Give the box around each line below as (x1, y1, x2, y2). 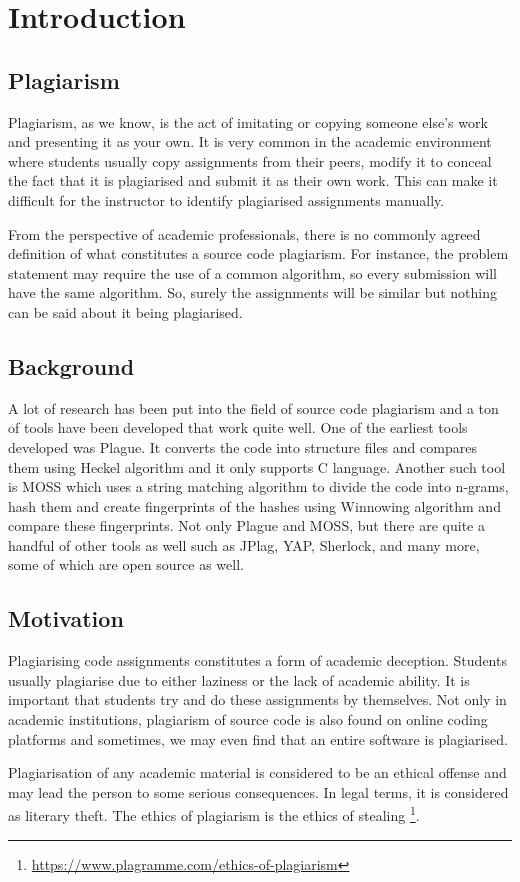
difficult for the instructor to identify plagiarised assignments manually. (8, 189, 445, 210)
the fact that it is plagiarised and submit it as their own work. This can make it (8, 170, 498, 191)
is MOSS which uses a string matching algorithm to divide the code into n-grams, (8, 476, 509, 497)
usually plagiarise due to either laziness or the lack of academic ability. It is (8, 669, 470, 690)
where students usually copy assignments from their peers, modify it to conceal (8, 150, 492, 171)
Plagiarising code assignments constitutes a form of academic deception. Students (8, 650, 507, 671)
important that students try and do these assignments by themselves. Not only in (8, 689, 507, 710)
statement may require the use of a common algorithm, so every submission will (8, 262, 498, 283)
